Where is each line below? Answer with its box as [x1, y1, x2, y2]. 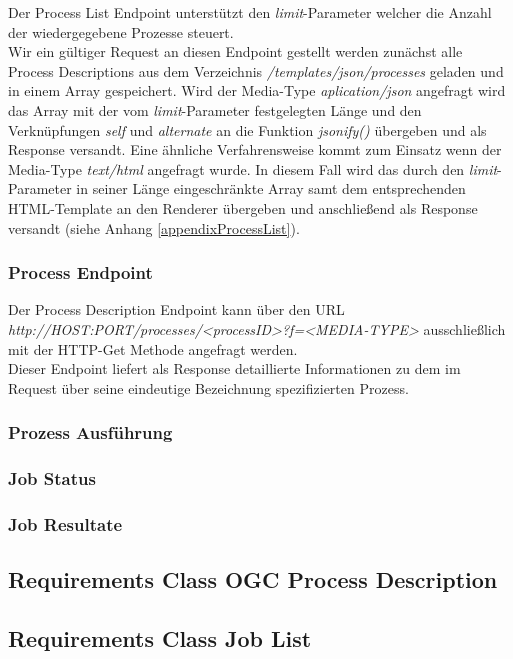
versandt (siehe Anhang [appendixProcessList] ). [8, 217, 300, 238]
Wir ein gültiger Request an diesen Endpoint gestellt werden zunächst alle [8, 41, 463, 62]
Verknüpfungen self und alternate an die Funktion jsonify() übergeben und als [8, 119, 487, 140]
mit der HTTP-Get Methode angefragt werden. [8, 338, 298, 359]
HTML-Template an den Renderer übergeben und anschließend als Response [8, 197, 478, 218]
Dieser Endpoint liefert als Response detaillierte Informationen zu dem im [8, 358, 461, 379]
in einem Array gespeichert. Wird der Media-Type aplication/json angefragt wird [8, 80, 506, 101]
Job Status [8, 466, 96, 491]
